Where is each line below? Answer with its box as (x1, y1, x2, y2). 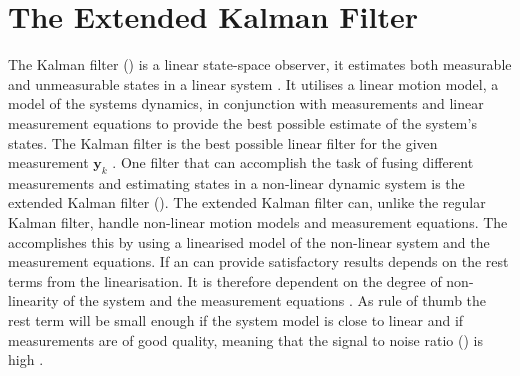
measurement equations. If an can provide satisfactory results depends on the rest (8, 251, 509, 272)
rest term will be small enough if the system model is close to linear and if (8, 310, 464, 331)
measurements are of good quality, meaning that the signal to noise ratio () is (8, 329, 483, 350)
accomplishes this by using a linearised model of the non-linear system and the (8, 231, 490, 252)
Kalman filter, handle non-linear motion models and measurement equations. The (8, 212, 508, 233)
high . (8, 349, 44, 370)
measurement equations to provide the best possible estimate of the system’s (8, 112, 477, 133)
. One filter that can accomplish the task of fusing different (112, 152, 474, 173)
